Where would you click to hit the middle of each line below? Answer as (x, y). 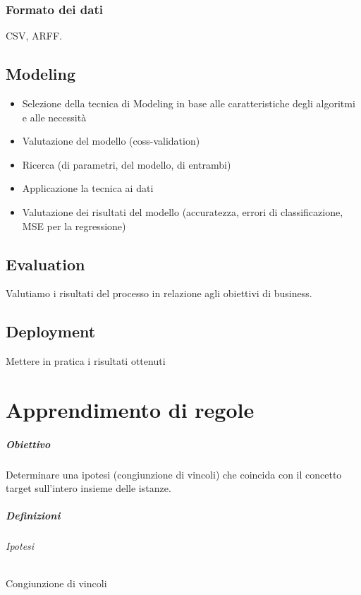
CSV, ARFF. (34, 36)
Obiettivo (28, 444)
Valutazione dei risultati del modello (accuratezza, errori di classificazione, (183, 211)
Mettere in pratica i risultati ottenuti (86, 361)
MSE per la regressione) (74, 226)
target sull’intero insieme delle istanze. (88, 488)
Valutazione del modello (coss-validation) (111, 141)
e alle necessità (54, 117)
